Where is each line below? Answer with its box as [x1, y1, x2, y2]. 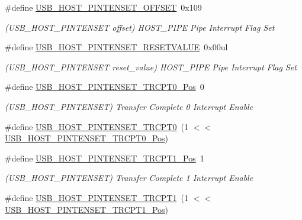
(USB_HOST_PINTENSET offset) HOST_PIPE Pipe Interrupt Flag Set [5, 21, 275, 33]
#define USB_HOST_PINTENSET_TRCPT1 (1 [5, 191, 188, 203]
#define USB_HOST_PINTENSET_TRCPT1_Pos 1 [5, 151, 204, 164]
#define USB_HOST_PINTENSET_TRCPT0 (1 [5, 120, 188, 132]
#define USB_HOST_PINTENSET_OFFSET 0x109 [5, 1, 202, 13]
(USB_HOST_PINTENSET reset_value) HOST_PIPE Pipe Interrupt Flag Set [5, 60, 297, 73]
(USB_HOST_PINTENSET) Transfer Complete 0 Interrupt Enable [5, 100, 253, 112]
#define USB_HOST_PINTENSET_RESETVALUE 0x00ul [5, 41, 228, 53]
